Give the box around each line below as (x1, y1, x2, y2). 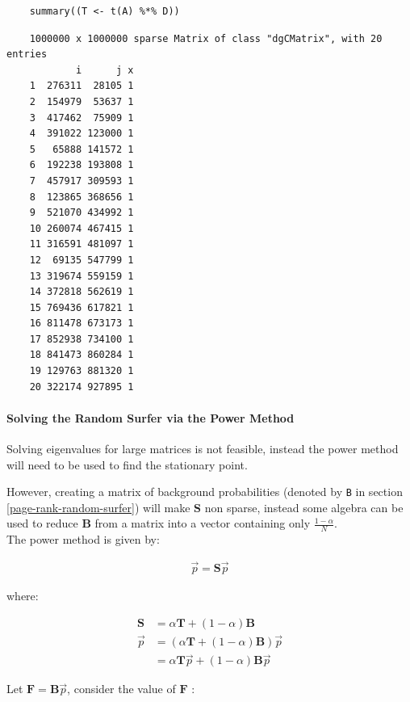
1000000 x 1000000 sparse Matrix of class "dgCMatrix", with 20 (29, 32, 383, 44)
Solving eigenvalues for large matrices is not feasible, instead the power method (6, 440, 399, 457)
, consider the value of (67, 680, 176, 697)
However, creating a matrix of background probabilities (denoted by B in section (6, 483, 403, 500)
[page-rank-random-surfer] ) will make (6, 498, 190, 515)
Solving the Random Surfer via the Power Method (6, 409, 295, 426)
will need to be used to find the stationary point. (6, 456, 248, 473)
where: (6, 587, 39, 604)
